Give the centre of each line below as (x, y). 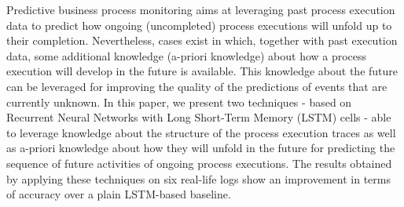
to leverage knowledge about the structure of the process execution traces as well (201, 132)
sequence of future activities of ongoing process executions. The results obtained (199, 163)
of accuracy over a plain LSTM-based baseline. (119, 194)
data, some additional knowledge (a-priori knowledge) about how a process (187, 55)
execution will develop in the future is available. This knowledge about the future (202, 71)
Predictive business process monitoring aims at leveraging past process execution (201, 9)
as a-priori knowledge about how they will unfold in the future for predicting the (201, 148)
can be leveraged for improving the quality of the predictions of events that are (197, 86)
